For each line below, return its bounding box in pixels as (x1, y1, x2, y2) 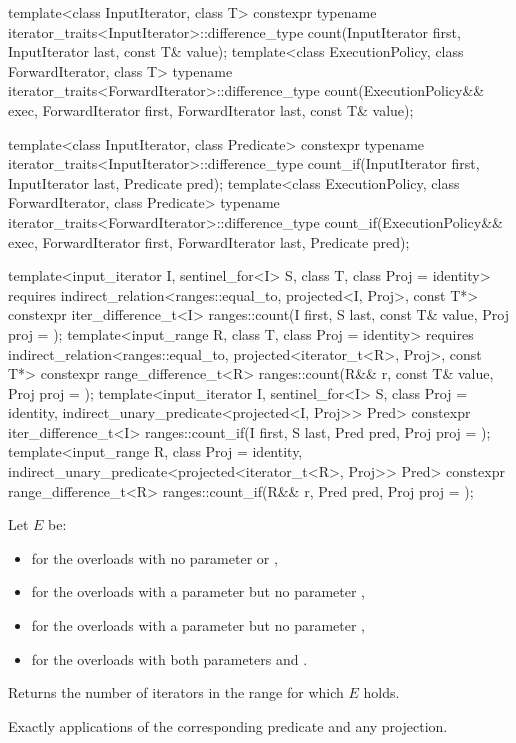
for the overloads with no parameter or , (31, 547, 278, 568)
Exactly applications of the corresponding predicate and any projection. (8, 715, 448, 736)
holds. (363, 682, 400, 703)
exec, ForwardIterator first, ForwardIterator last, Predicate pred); (8, 231, 410, 252)
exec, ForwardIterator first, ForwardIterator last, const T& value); (8, 99, 414, 120)
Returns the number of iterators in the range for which (8, 682, 344, 703)
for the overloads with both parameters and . (31, 648, 308, 669)
